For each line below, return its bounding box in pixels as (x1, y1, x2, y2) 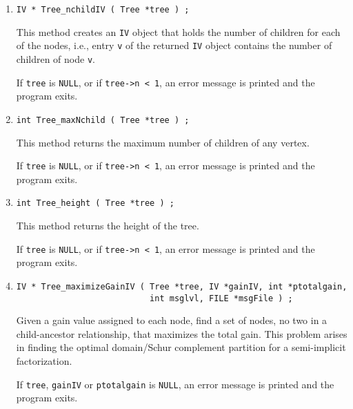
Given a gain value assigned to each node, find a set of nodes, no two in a (16, 313, 327, 327)
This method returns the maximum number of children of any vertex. (16, 135, 310, 149)
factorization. (16, 353, 72, 368)
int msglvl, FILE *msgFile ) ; (150, 293, 293, 303)
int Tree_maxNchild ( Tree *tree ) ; (16, 115, 190, 125)
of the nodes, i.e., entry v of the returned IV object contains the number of (16, 38, 332, 53)
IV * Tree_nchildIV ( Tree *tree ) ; (16, 5, 190, 15)
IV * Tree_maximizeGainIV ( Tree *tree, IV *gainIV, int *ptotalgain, (16, 281, 347, 292)
